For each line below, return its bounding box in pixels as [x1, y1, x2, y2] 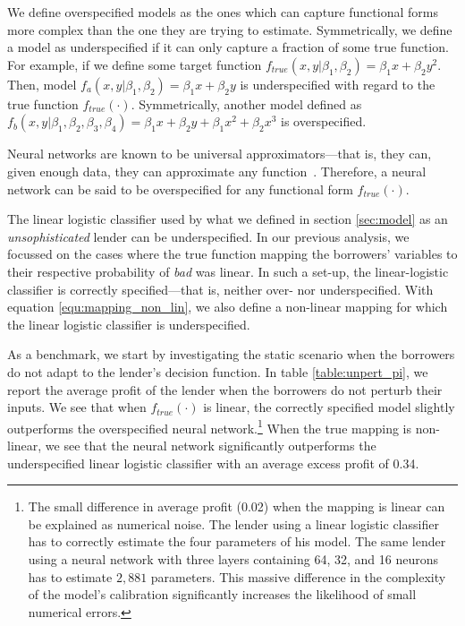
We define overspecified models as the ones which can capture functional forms [7, 3, 438, 21]
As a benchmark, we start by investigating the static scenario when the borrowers [7, 345, 455, 364]
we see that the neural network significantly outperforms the [45, 435, 376, 454]
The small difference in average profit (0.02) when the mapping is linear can [28, 497, 445, 516]
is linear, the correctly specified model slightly [203, 398, 455, 416]
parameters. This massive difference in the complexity [150, 567, 446, 586]
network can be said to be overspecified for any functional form [7, 179, 353, 198]
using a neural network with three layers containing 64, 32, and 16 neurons [28, 549, 438, 568]
